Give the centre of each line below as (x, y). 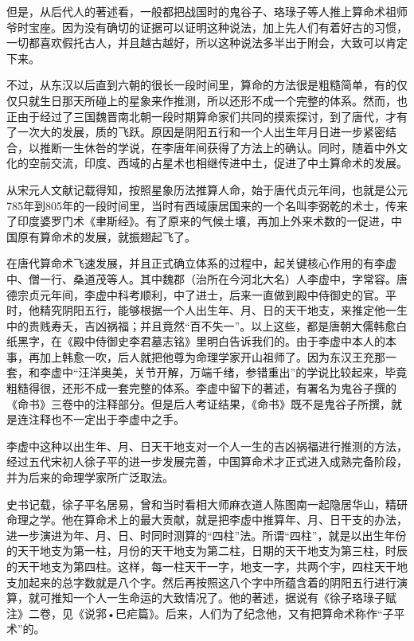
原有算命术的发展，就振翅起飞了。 (106, 236)
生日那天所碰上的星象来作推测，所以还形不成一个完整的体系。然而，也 (223, 100)
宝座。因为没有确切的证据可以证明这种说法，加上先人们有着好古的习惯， (218, 27)
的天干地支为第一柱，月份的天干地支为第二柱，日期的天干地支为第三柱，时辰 (207, 551)
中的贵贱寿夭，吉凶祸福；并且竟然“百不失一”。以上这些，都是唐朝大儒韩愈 (201, 325)
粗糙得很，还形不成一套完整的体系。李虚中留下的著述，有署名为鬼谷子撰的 (201, 388)
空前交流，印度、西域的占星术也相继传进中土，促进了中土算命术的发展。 (218, 163)
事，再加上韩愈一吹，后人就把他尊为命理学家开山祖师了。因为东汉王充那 (196, 356)
